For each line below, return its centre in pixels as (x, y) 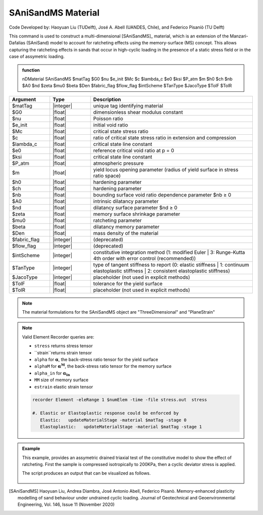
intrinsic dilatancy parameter (126, 201)
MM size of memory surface (61, 380)
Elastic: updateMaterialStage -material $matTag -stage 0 (113, 420)
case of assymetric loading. (37, 56)
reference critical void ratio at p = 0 (134, 150)
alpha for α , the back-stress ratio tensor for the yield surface (96, 359)
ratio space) (107, 176)
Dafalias (17, 43)
